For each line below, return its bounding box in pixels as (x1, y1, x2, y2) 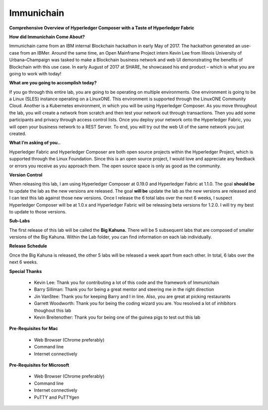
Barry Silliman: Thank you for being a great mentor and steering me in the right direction (34, 286, 214, 292)
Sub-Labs (9, 218, 30, 224)
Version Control (9, 172, 43, 178)
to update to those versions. (9, 208, 67, 214)
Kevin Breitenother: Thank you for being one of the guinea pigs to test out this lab (34, 314, 201, 320)
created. (9, 131, 27, 137)
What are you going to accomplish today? (9, 80, 97, 86)
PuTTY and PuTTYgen (34, 394, 79, 400)
